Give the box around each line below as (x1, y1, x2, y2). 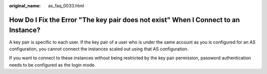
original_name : (9, 3, 41, 8)
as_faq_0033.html (48, 3, 84, 8)
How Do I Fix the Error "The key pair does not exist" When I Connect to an (9, 15, 240, 24)
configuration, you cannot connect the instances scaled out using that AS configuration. (9, 46, 189, 52)
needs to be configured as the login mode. (9, 62, 96, 68)
